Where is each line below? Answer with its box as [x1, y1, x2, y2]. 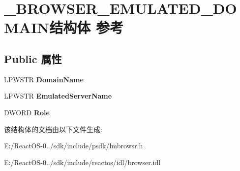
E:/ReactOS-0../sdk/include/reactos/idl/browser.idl [4, 157, 161, 167]
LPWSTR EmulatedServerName [4, 91, 112, 101]
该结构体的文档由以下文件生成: [4, 124, 102, 134]
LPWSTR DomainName [4, 74, 84, 84]
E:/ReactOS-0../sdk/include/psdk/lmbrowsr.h [4, 140, 143, 151]
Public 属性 [4, 51, 62, 66]
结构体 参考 [49, 17, 124, 37]
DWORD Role [4, 107, 50, 117]
